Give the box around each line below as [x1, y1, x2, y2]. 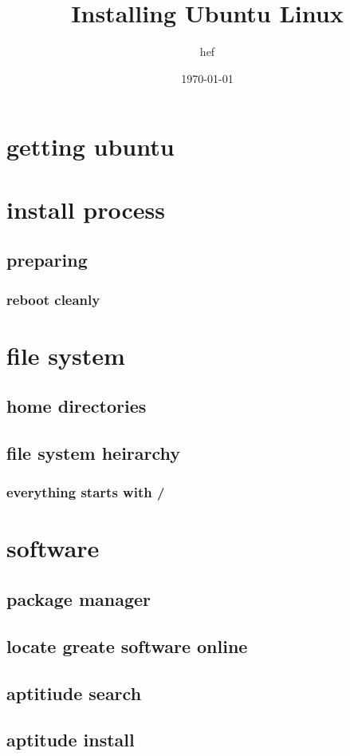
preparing [6, 247, 88, 272]
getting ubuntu [6, 130, 175, 163]
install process [6, 192, 165, 225]
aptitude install [6, 727, 135, 752]
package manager [6, 587, 151, 612]
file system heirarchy [6, 441, 181, 465]
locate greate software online [6, 633, 248, 658]
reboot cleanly [6, 289, 100, 309]
